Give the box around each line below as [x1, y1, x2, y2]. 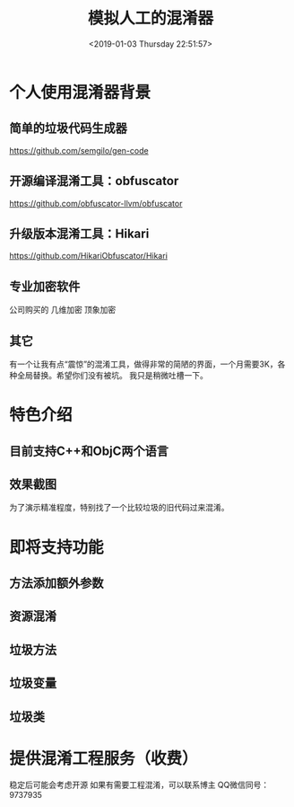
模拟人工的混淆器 [87, 8, 213, 29]
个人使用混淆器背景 [9, 82, 151, 102]
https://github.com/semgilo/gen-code [9, 145, 150, 155]
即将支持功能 [9, 537, 105, 557]
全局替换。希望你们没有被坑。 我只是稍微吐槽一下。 [16, 370, 208, 380]
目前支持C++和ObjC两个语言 [9, 443, 169, 458]
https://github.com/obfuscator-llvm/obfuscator [9, 198, 183, 208]
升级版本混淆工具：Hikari [9, 226, 150, 241]
